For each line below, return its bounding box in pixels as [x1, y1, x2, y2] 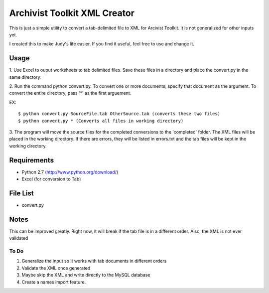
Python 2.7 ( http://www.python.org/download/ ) [21, 169, 119, 175]
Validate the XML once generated [21, 265, 91, 271]
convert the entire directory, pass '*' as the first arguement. [9, 90, 132, 96]
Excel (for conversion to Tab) [21, 176, 81, 182]
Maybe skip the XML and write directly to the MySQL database [21, 272, 150, 278]
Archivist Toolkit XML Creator [9, 7, 134, 18]
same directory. [9, 74, 42, 80]
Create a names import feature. [21, 279, 86, 285]
